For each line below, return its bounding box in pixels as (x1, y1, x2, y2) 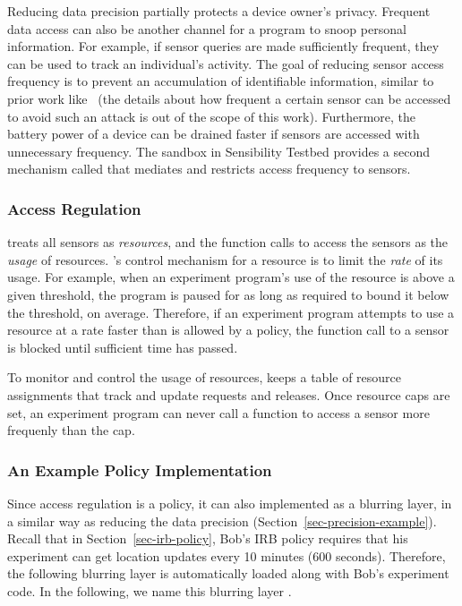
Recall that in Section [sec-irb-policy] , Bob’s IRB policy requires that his (7, 529, 408, 548)
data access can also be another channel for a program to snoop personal (7, 19, 406, 38)
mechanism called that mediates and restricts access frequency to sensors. (7, 159, 411, 178)
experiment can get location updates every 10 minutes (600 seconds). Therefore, (7, 546, 446, 565)
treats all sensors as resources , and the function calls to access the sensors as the (7, 233, 449, 252)
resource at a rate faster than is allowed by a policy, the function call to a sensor (7, 320, 449, 339)
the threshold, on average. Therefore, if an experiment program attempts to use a (7, 303, 455, 321)
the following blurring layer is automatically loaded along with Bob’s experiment (7, 564, 449, 583)
